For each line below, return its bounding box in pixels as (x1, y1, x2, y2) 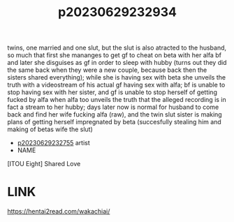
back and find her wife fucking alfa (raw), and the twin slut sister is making (7, 110, 222, 119)
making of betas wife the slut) (7, 125, 93, 133)
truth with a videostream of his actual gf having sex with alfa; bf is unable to (7, 81, 226, 89)
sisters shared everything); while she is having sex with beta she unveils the (7, 73, 226, 82)
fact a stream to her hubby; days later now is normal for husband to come (7, 103, 219, 112)
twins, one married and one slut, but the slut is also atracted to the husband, (7, 43, 227, 52)
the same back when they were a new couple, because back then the (7, 66, 207, 74)
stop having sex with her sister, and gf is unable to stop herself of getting (7, 88, 218, 96)
